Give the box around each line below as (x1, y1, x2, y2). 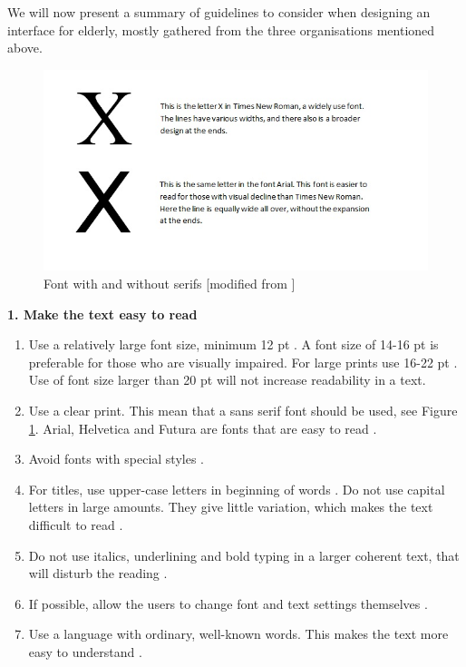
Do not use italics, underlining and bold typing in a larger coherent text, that (28, 545, 460, 564)
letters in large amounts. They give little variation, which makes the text (28, 497, 433, 516)
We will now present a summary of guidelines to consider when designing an (7, 3, 431, 21)
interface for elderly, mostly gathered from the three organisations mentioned (7, 20, 435, 39)
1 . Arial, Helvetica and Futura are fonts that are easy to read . (28, 418, 377, 437)
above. (7, 38, 43, 57)
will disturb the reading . (28, 564, 168, 583)
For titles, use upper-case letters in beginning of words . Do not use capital (28, 479, 445, 498)
